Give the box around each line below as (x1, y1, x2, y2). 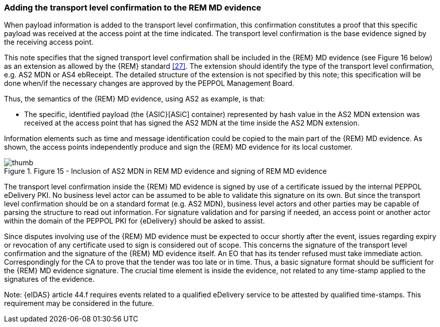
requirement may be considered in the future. (4, 299, 154, 308)
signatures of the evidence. (4, 275, 95, 284)
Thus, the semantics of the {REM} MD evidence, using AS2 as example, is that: (4, 94, 265, 103)
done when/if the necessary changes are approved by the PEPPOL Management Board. (4, 79, 295, 88)
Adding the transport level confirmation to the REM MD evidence (4, 3, 261, 13)
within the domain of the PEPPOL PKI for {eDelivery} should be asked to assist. (4, 216, 265, 226)
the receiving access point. (4, 38, 94, 47)
